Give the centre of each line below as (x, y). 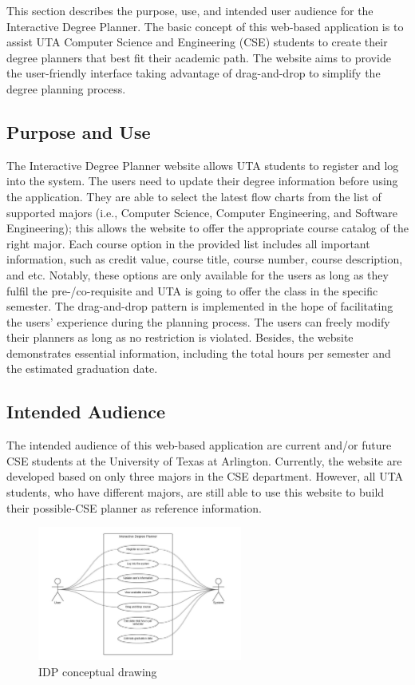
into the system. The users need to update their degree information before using (202, 181)
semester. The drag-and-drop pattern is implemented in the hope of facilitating (200, 306)
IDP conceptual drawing (98, 672)
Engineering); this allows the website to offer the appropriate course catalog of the (207, 228)
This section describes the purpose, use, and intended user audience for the (190, 10)
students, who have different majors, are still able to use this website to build (196, 492)
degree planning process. (66, 88)
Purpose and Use (79, 131)
